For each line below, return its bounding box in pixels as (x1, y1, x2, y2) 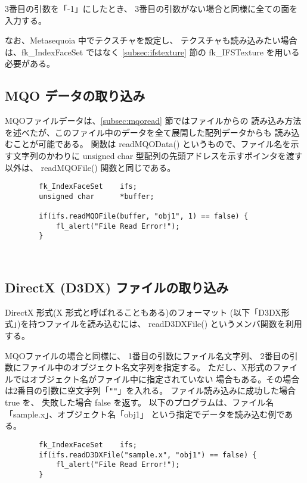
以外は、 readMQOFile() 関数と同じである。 (5, 161, 176, 173)
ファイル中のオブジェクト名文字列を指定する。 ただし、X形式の (21, 361, 273, 373)
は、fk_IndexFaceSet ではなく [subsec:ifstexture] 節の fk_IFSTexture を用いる (5, 45, 300, 58)
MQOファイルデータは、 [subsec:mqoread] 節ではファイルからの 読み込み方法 (5, 114, 302, 127)
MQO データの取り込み (5, 86, 145, 105)
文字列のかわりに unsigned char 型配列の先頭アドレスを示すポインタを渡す (13, 149, 303, 161)
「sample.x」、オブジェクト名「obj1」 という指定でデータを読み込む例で (5, 407, 285, 420)
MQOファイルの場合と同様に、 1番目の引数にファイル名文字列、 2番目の (5, 349, 290, 362)
